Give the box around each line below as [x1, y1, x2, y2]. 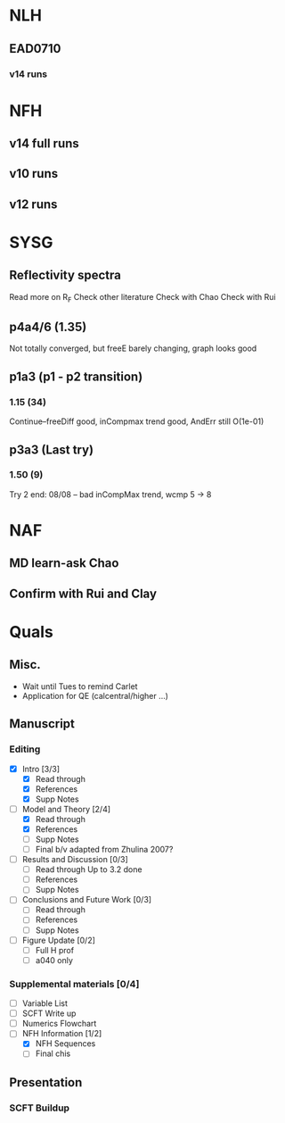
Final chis [35, 1048, 71, 1059]
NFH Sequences [35, 1038, 96, 1049]
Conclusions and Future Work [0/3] [21, 894, 152, 905]
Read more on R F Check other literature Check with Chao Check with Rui [9, 291, 276, 304]
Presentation [9, 1075, 83, 1090]
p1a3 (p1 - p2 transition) [9, 369, 143, 384]
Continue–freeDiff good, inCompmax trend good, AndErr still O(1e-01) [9, 416, 265, 427]
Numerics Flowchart [21, 1019, 97, 1029]
